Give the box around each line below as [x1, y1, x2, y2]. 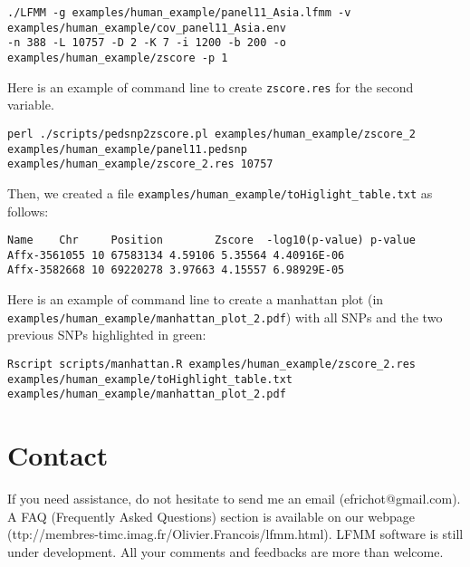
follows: [7, 201, 49, 220]
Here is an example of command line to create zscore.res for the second [7, 77, 414, 96]
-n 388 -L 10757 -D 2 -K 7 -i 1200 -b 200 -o [7, 36, 286, 50]
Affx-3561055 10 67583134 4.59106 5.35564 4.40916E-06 [7, 248, 345, 262]
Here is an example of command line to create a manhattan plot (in [7, 290, 384, 309]
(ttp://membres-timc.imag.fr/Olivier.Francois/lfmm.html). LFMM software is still [7, 524, 464, 543]
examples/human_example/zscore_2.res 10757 [7, 158, 273, 171]
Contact [7, 437, 109, 474]
